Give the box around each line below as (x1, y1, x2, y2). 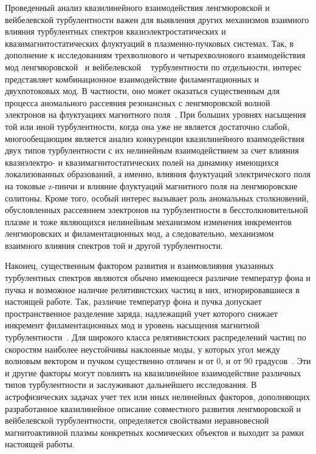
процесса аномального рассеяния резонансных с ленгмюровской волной (5, 96, 270, 109)
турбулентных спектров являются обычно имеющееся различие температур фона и (5, 271, 311, 284)
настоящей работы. (5, 438, 75, 450)
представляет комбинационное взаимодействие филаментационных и (5, 72, 259, 85)
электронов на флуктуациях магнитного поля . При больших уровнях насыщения (5, 108, 306, 121)
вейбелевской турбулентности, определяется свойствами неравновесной (5, 414, 269, 427)
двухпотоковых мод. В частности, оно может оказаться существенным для (5, 84, 280, 97)
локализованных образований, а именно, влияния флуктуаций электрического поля (5, 168, 311, 180)
